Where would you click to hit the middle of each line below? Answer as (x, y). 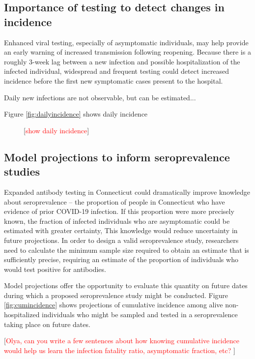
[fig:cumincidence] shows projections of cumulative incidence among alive (113, 305)
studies (22, 171)
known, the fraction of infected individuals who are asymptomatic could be (117, 221)
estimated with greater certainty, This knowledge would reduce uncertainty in (121, 230)
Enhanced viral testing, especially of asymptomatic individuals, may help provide (126, 42)
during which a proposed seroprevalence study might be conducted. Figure (116, 295)
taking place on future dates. (47, 324)
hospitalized (22, 314)
